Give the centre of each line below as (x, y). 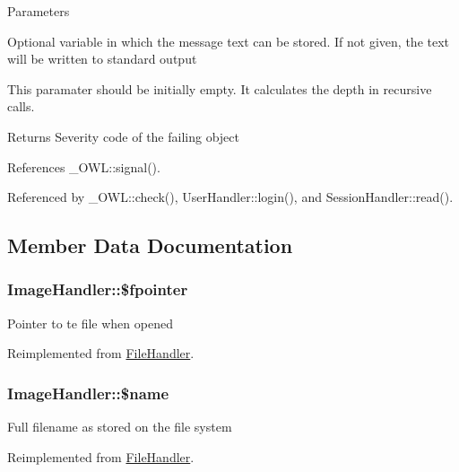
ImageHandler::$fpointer (98, 289)
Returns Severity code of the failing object (123, 136)
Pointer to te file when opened (90, 323)
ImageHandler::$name (88, 393)
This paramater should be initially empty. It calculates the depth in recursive (220, 88)
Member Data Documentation (150, 245)
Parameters (39, 11)
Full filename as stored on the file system (120, 427)
